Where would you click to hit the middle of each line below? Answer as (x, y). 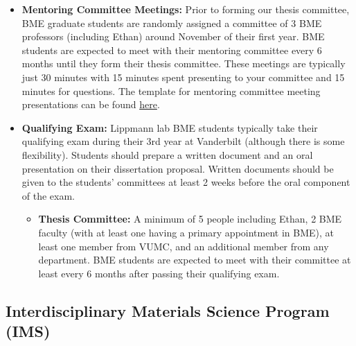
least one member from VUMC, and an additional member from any (184, 246)
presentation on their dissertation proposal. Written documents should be (178, 168)
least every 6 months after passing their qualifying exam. (159, 273)
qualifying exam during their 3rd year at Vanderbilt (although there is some (183, 141)
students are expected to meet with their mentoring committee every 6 (172, 50)
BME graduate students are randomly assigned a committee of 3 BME (172, 23)
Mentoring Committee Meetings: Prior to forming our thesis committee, (186, 9)
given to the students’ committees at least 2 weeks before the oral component (186, 182)
